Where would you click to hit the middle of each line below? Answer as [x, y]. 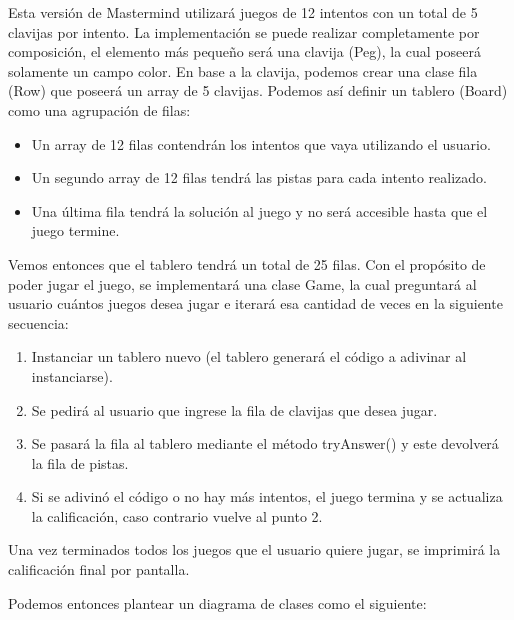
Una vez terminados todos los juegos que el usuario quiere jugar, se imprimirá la [254, 549]
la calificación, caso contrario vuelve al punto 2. [177, 515]
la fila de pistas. [80, 462]
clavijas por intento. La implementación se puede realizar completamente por [244, 31]
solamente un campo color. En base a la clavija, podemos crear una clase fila [243, 70]
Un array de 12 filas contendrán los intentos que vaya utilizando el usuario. [261, 143]
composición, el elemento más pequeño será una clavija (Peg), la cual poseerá [245, 51]
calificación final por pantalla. [99, 569]
